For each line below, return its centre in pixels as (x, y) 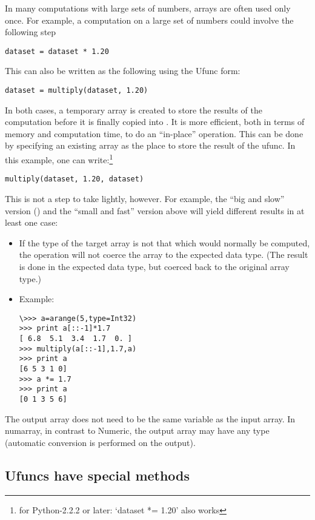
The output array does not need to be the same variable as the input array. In (150, 418)
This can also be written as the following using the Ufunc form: (123, 71)
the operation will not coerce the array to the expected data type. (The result (164, 255)
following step (31, 32)
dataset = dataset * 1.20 (57, 51)
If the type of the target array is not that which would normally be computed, (164, 242)
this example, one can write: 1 (59, 159)
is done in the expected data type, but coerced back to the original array (154, 266)
